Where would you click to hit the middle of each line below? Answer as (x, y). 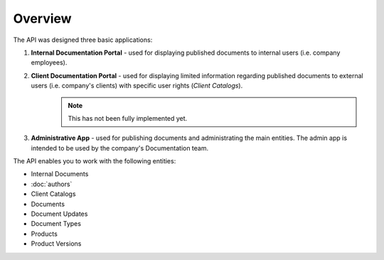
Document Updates (59, 214)
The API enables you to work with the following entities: (95, 161)
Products (44, 234)
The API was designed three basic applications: (83, 40)
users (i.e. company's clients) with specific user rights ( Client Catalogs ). (137, 86)
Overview (42, 18)
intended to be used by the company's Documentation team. (120, 148)
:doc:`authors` (52, 184)
